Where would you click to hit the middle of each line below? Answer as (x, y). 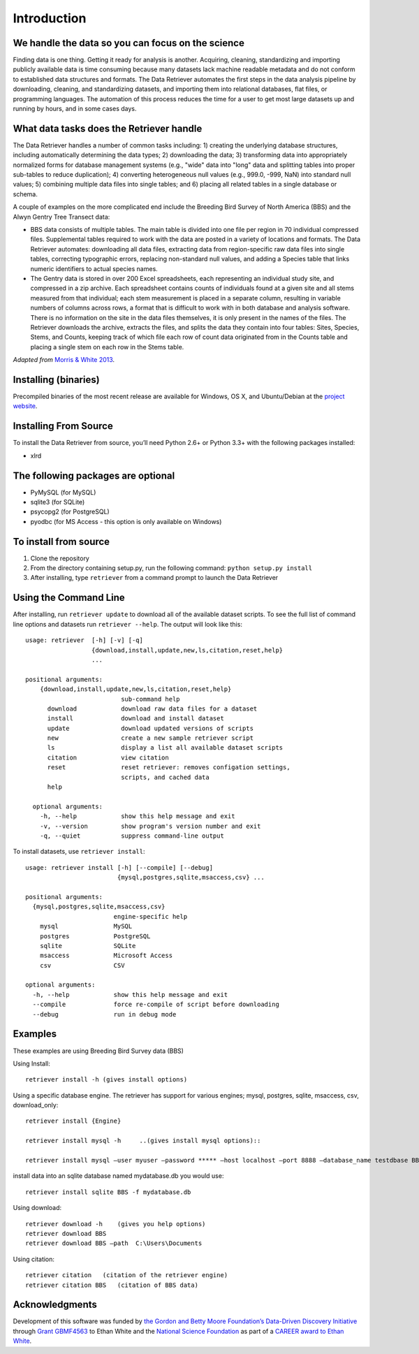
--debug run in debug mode (104, 1014)
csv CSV (82, 965)
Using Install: (31, 1063)
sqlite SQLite (88, 946)
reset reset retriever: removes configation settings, (169, 767)
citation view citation (108, 757)
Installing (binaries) (57, 380)
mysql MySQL (86, 926)
